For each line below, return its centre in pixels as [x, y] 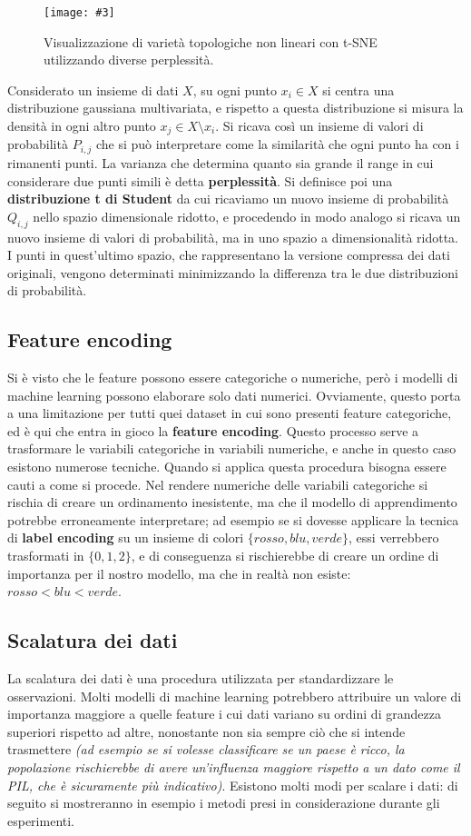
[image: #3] [79, 13]
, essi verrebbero [394, 537]
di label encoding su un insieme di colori [126, 537]
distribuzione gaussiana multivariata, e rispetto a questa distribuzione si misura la [235, 108]
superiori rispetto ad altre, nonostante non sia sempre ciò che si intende [206, 731]
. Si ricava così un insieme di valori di [319, 126]
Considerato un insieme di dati [93, 90]
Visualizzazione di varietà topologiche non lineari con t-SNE [211, 41]
